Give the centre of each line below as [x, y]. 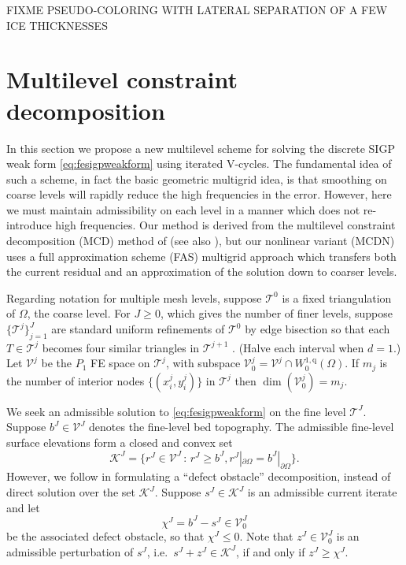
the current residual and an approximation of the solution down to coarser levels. [202, 271]
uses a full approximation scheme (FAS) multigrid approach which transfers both [201, 256]
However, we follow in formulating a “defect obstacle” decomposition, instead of [199, 476]
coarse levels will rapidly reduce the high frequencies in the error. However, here [199, 194]
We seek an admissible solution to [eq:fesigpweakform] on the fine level [176, 411]
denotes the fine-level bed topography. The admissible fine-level [242, 427]
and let [23, 507]
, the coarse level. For [79, 313]
